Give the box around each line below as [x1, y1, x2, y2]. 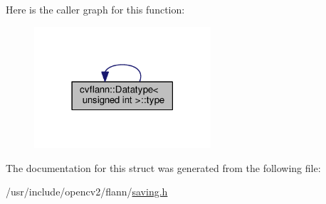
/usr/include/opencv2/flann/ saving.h [6, 184, 168, 199]
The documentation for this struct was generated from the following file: [6, 160, 321, 175]
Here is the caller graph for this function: [6, 2, 185, 16]
